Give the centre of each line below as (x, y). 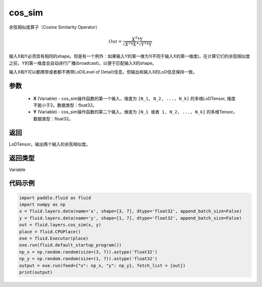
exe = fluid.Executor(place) (54, 238)
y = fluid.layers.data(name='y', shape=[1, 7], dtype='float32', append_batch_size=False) (131, 218)
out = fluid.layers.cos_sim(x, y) (60, 225)
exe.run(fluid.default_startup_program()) (70, 245)
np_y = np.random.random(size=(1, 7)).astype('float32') (88, 259)
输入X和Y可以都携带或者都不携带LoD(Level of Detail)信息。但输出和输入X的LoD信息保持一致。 (103, 72)
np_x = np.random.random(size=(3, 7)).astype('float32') (88, 252)
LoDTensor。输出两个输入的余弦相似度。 (50, 144)
